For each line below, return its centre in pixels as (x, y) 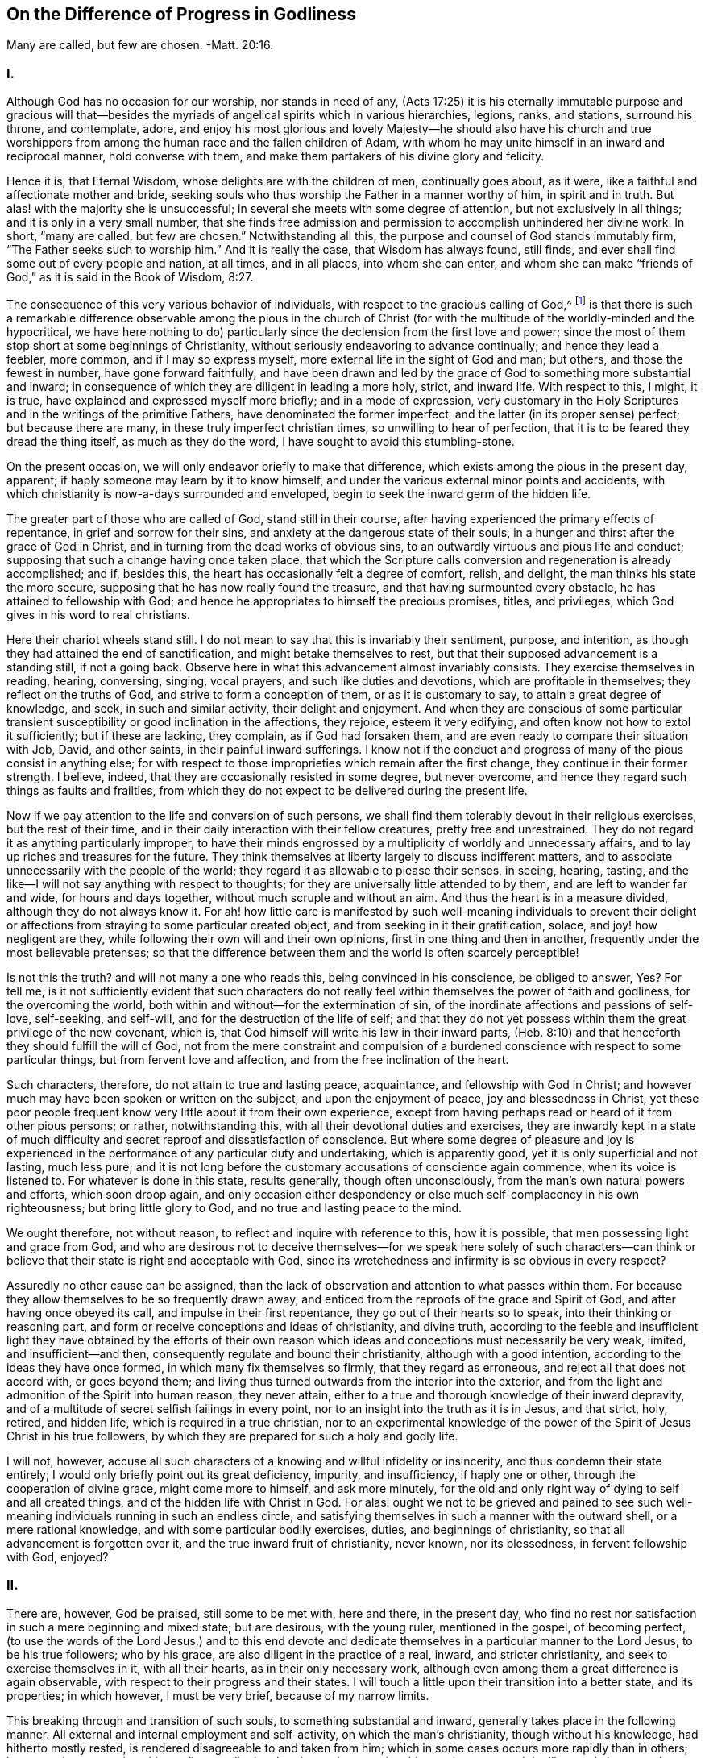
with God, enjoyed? (58, 1556)
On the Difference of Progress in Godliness (181, 14)
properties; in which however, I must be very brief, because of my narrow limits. (218, 1695)
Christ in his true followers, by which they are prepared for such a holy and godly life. (232, 1436)
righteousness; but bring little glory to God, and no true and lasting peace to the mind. (234, 1207)
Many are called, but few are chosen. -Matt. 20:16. (140, 45)
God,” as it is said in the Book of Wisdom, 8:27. (130, 277)
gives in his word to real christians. (99, 614)
